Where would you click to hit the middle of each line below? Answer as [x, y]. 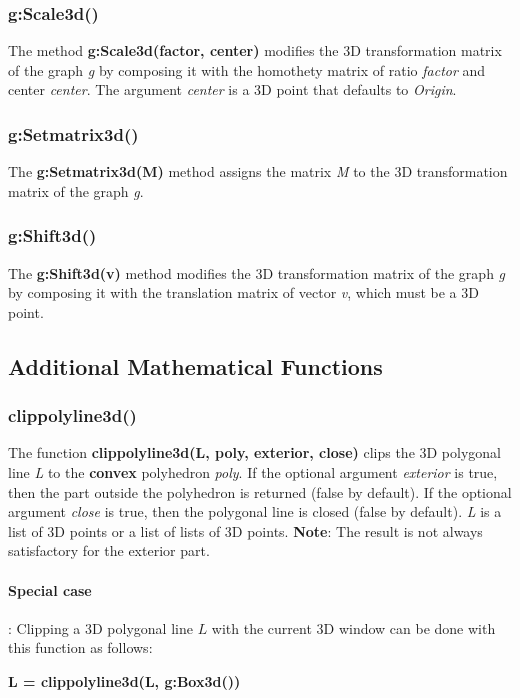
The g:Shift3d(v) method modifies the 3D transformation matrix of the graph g [257, 272]
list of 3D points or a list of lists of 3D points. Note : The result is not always [245, 530]
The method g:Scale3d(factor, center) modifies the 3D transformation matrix [255, 50]
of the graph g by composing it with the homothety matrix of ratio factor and [247, 69]
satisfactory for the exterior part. [109, 550]
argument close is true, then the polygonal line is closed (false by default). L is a [255, 511]
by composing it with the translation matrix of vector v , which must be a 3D [243, 292]
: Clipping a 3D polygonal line [100, 627]
